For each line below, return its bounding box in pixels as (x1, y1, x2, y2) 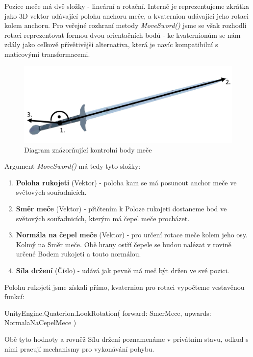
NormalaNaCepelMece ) (4, 317, 76, 328)
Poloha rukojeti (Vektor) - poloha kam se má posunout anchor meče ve (16, 177, 237, 187)
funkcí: (4, 291, 25, 302)
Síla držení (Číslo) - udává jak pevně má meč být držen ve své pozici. (16, 265, 229, 276)
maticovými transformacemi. (4, 49, 90, 59)
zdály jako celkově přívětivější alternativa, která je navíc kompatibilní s (4, 39, 218, 50)
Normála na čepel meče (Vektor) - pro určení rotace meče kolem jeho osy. (16, 229, 248, 240)
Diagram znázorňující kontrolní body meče (24, 144, 152, 154)
